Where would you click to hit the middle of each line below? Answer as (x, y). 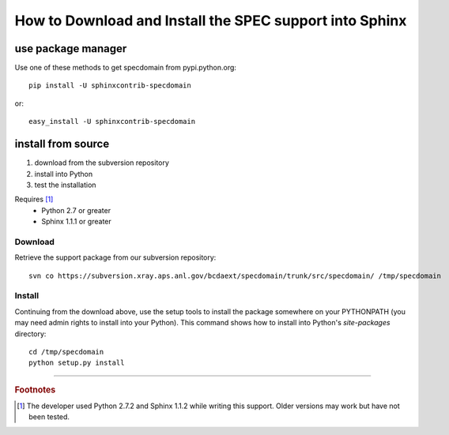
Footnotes (35, 389)
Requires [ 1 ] (34, 199)
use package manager (71, 49)
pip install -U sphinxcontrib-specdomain (110, 86)
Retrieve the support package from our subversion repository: (115, 257)
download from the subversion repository (102, 163)
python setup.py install (77, 363)
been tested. (49, 417)
